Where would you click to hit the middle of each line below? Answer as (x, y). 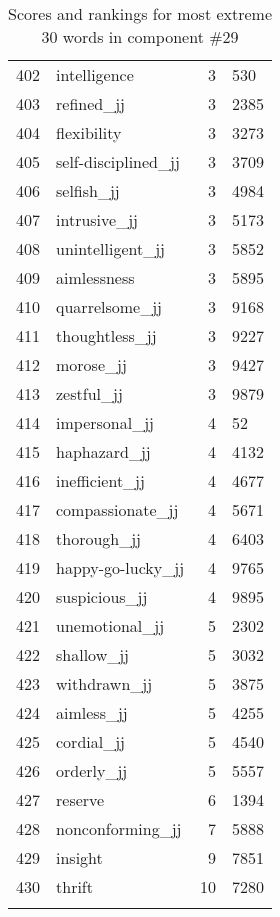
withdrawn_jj (104, 683)
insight (79, 857)
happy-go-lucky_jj (120, 567)
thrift (74, 886)
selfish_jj (88, 190)
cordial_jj (90, 741)
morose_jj (91, 364)
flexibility (89, 132)
